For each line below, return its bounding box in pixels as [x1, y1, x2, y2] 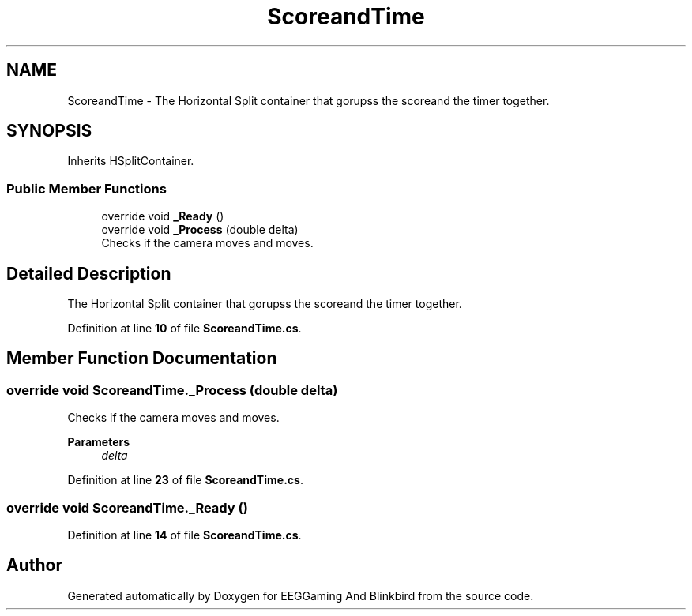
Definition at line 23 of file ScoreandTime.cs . [67, 473, 303, 487]
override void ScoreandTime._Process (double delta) [6, 381, 338, 398]
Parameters [67, 435, 130, 449]
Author [6, 555, 62, 576]
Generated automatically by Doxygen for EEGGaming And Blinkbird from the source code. [67, 588, 534, 603]
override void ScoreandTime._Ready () [6, 499, 248, 516]
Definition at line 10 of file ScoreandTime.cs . [67, 321, 302, 336]
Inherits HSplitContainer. [67, 154, 194, 168]
